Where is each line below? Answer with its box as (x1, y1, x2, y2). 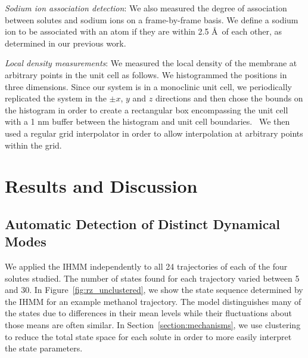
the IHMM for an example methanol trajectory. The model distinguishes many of (5, 295, 301, 307)
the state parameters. (5, 342, 83, 354)
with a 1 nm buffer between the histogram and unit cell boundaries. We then (5, 115, 290, 128)
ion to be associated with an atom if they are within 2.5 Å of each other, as (5, 25, 282, 38)
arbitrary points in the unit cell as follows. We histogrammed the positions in (5, 68, 287, 81)
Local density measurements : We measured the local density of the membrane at (5, 57, 297, 69)
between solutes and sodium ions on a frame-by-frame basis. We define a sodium (5, 13, 298, 26)
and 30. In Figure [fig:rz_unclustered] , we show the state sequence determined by (5, 283, 303, 296)
